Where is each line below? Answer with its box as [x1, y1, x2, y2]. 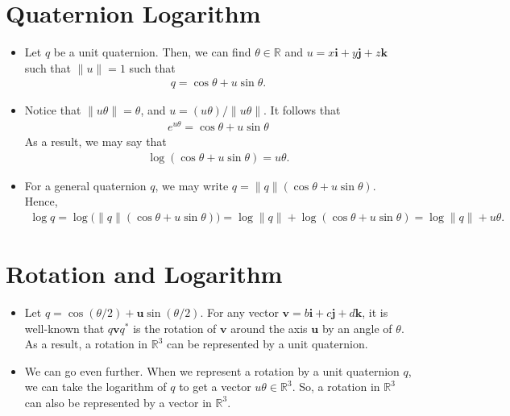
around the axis [230, 319, 308, 336]
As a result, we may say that [24, 133, 167, 150]
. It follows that [263, 102, 341, 119]
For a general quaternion [24, 177, 147, 193]
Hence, [24, 193, 58, 210]
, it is [362, 304, 388, 321]
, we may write [155, 177, 229, 193]
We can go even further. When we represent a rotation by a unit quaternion [24, 362, 400, 379]
